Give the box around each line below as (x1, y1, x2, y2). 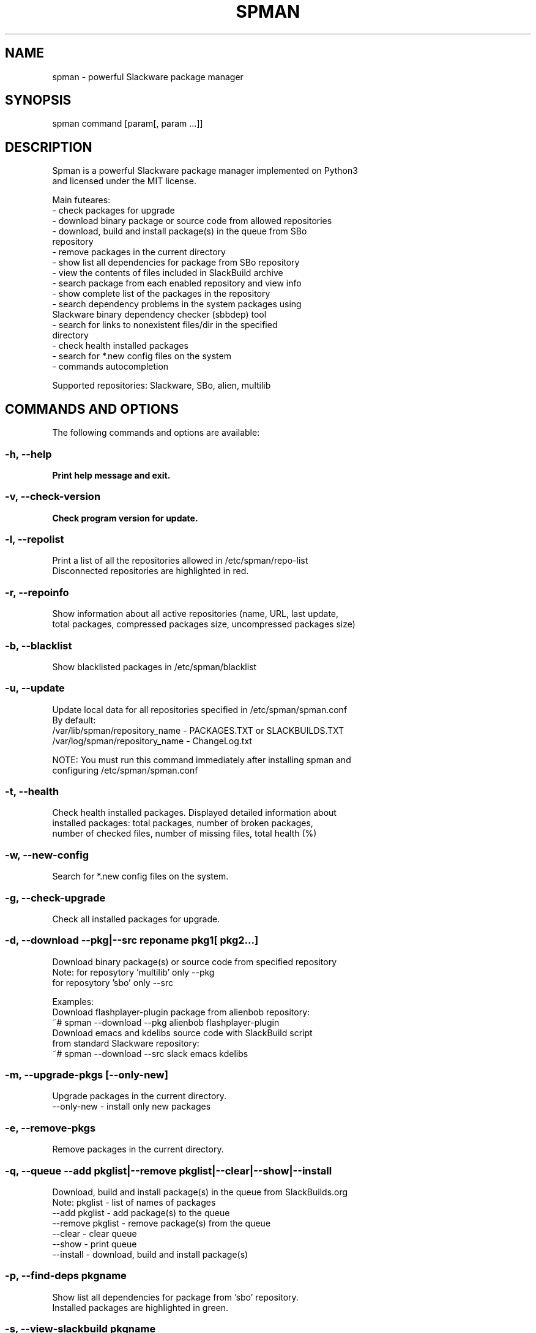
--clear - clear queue (52, 1228, 137, 1239)
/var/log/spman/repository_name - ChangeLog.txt (52, 735, 252, 746)
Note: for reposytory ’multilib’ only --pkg (52, 966, 215, 977)
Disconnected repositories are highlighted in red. (52, 566, 249, 577)
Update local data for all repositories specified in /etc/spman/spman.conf (52, 704, 348, 715)
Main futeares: (52, 195, 111, 206)
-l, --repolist (5, 533, 64, 545)
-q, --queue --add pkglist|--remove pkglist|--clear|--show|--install (5, 1164, 332, 1177)
